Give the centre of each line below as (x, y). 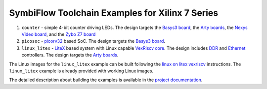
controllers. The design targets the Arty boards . (70, 55)
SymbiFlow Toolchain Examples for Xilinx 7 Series (114, 13)
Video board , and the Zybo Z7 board (59, 34)
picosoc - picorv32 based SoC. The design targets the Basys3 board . (93, 41)
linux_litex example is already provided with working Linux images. (81, 71)
